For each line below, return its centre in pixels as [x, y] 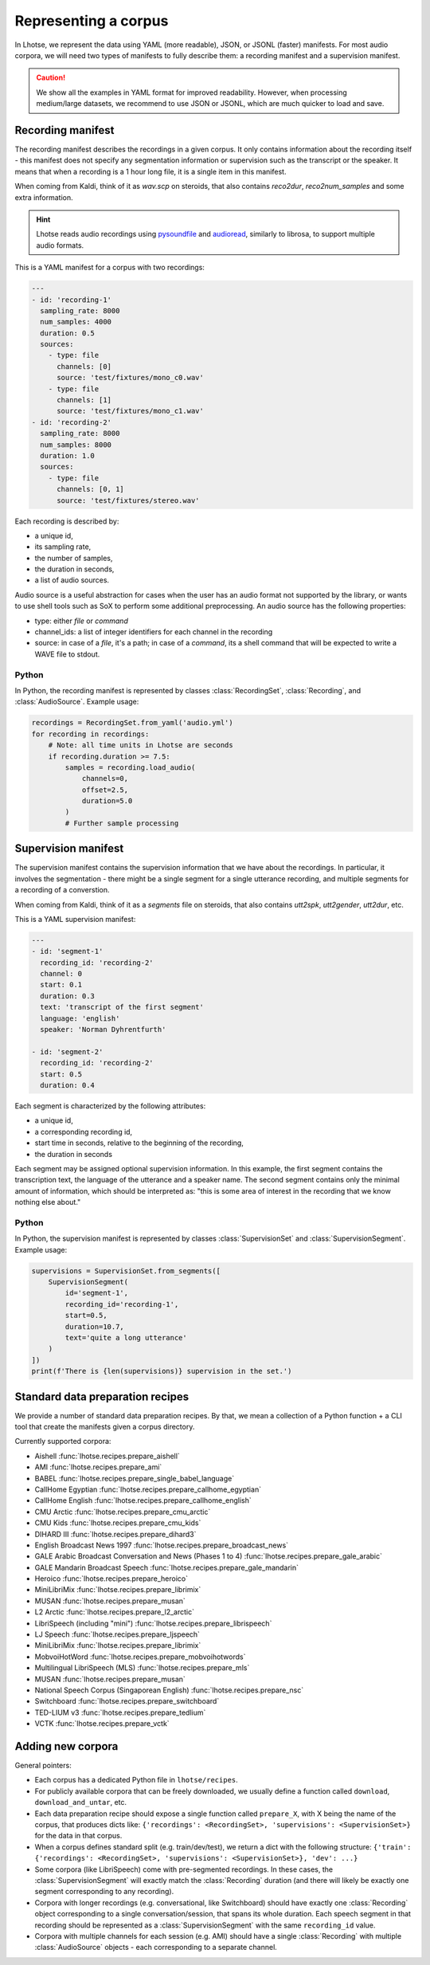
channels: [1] [84, 400]
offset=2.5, [105, 790]
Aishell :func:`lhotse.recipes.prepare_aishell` [107, 1456]
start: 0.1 [61, 985]
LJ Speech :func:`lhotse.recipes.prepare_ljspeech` [117, 1634]
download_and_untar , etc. [81, 1802]
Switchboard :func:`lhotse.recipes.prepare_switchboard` [127, 1701]
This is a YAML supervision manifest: [75, 919]
